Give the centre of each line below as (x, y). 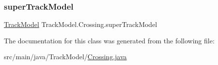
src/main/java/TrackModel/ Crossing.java (65, 57)
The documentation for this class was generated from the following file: (109, 40)
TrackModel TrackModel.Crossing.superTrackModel (81, 24)
